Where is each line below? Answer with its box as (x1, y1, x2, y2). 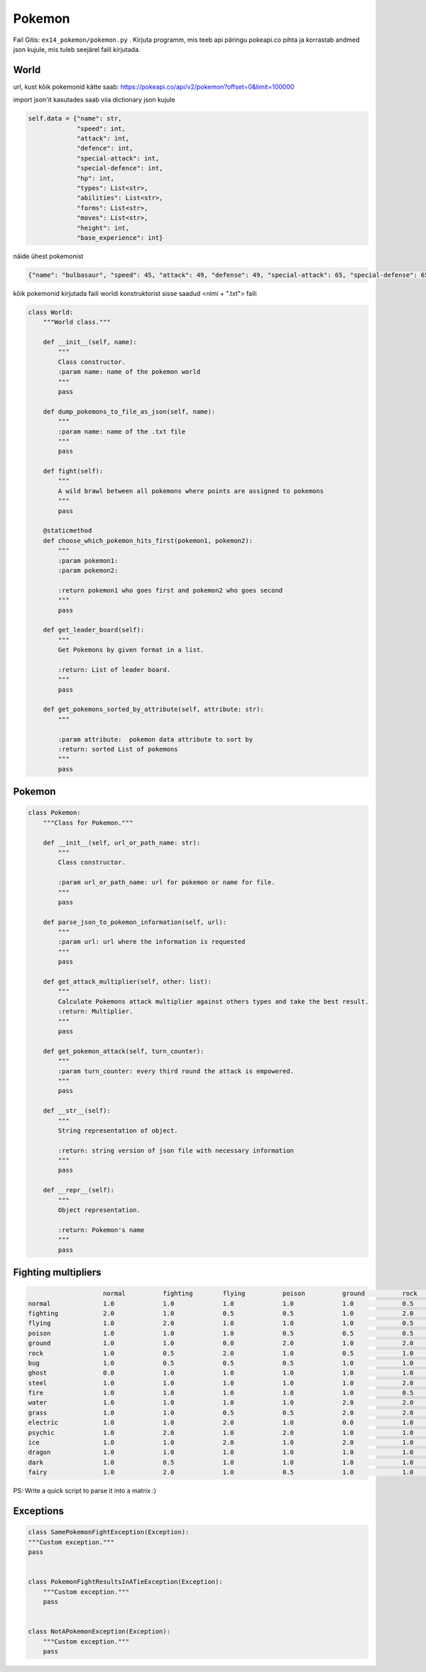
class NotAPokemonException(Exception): (28, 1627, 170, 1636)
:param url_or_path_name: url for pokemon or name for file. (58, 879, 275, 886)
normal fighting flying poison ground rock (103, 1289, 418, 1298)
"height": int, (77, 224, 130, 232)
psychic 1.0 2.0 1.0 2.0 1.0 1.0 (28, 1429, 414, 1436)
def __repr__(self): (43, 1186, 115, 1194)
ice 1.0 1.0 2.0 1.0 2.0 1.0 (28, 1439, 414, 1447)
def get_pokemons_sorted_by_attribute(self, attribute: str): (43, 705, 264, 713)
